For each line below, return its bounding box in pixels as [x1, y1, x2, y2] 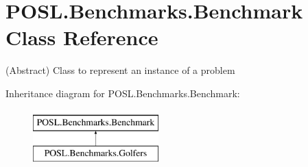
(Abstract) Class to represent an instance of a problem [5, 63, 235, 77]
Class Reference [5, 23, 158, 51]
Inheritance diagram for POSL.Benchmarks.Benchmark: [5, 86, 240, 100]
